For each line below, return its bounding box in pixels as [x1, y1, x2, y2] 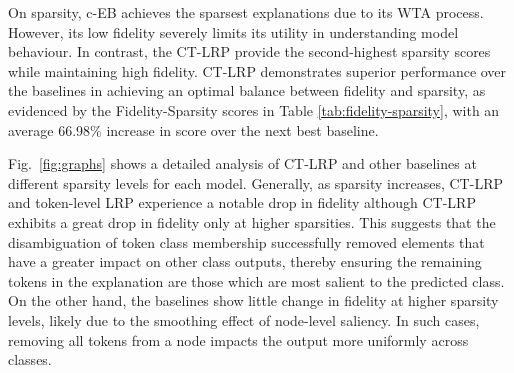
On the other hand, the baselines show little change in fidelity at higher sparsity [8, 290, 499, 311]
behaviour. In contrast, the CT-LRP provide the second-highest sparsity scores [8, 41, 491, 62]
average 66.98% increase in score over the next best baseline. [8, 119, 379, 140]
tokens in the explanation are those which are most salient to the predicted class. [8, 270, 505, 291]
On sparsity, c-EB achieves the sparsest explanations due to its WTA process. [8, 2, 484, 22]
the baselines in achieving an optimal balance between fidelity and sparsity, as [8, 80, 486, 101]
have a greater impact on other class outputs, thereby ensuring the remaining [8, 251, 482, 272]
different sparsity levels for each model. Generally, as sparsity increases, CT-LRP [8, 172, 503, 193]
